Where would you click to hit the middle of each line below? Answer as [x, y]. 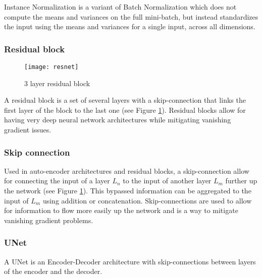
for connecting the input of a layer [57, 181]
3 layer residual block [57, 83]
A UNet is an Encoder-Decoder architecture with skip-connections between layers [130, 261]
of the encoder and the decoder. [53, 271]
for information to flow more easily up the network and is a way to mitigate [121, 210]
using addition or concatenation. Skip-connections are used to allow [147, 200]
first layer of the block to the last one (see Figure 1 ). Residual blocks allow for [125, 110]
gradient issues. [28, 130]
